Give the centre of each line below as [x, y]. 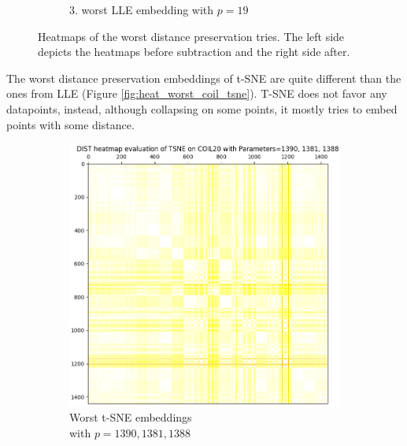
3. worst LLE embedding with [142, 9]
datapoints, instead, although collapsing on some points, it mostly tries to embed [202, 108]
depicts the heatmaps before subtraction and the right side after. [194, 52]
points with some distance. [70, 124]
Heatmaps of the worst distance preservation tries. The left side [191, 36]
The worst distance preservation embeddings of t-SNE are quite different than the [204, 78]
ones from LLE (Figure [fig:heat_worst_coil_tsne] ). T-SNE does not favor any [197, 93]
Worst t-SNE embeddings [131, 417]
